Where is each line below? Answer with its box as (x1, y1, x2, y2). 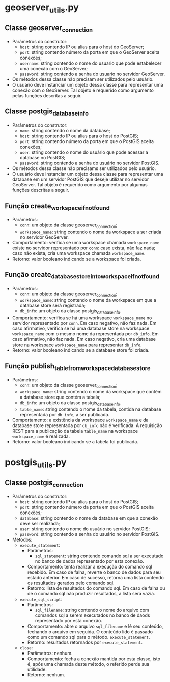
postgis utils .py (5, 456, 67, 470)
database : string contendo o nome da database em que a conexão (19, 515, 158, 521)
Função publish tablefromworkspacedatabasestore (5, 362, 151, 372)
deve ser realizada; (19, 520, 60, 526)
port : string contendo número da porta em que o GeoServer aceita (19, 49, 160, 55)
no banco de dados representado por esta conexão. (35, 558, 145, 564)
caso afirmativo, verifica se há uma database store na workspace (12, 325, 150, 332)
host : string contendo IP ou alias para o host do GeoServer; (19, 44, 145, 50)
